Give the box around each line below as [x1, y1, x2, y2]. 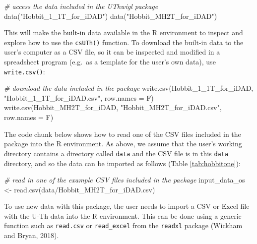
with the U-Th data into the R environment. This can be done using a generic [4, 210, 242, 221]
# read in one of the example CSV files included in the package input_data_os [4, 175, 245, 185]
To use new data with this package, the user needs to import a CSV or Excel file [4, 201, 250, 211]
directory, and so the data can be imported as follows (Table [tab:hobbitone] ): [4, 158, 241, 168]
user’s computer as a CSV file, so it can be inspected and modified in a [4, 47, 220, 57]
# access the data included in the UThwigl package [4, 1, 158, 11]
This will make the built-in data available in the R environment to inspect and [4, 27, 243, 38]
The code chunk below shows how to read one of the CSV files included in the [4, 128, 241, 139]
